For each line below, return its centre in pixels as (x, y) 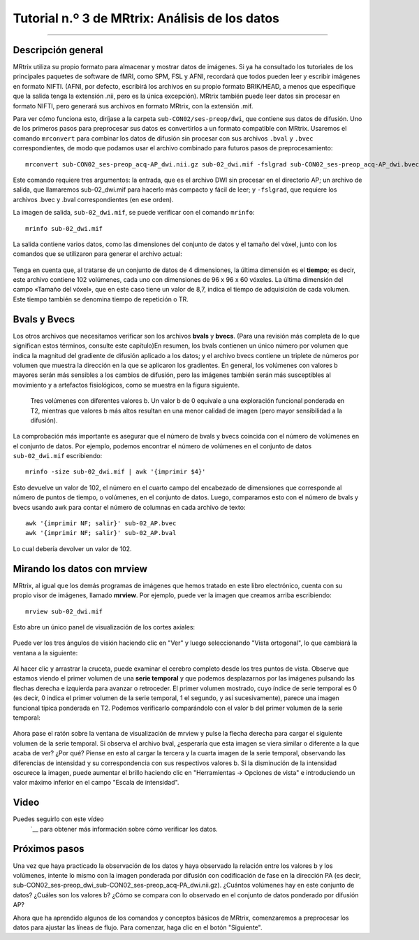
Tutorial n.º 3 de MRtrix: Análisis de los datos (146, 18)
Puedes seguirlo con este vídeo (58, 819)
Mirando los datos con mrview (80, 569)
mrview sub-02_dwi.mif (64, 611)
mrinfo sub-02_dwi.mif (64, 228)
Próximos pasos (49, 849)
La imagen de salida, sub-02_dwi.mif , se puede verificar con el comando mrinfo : (134, 213)
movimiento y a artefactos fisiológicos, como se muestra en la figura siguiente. (126, 385)
